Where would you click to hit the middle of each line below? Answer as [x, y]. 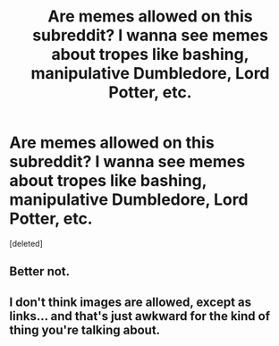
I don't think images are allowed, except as [131, 302]
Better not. [40, 271]
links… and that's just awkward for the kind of [140, 316]
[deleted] [26, 243]
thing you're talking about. [85, 329]
